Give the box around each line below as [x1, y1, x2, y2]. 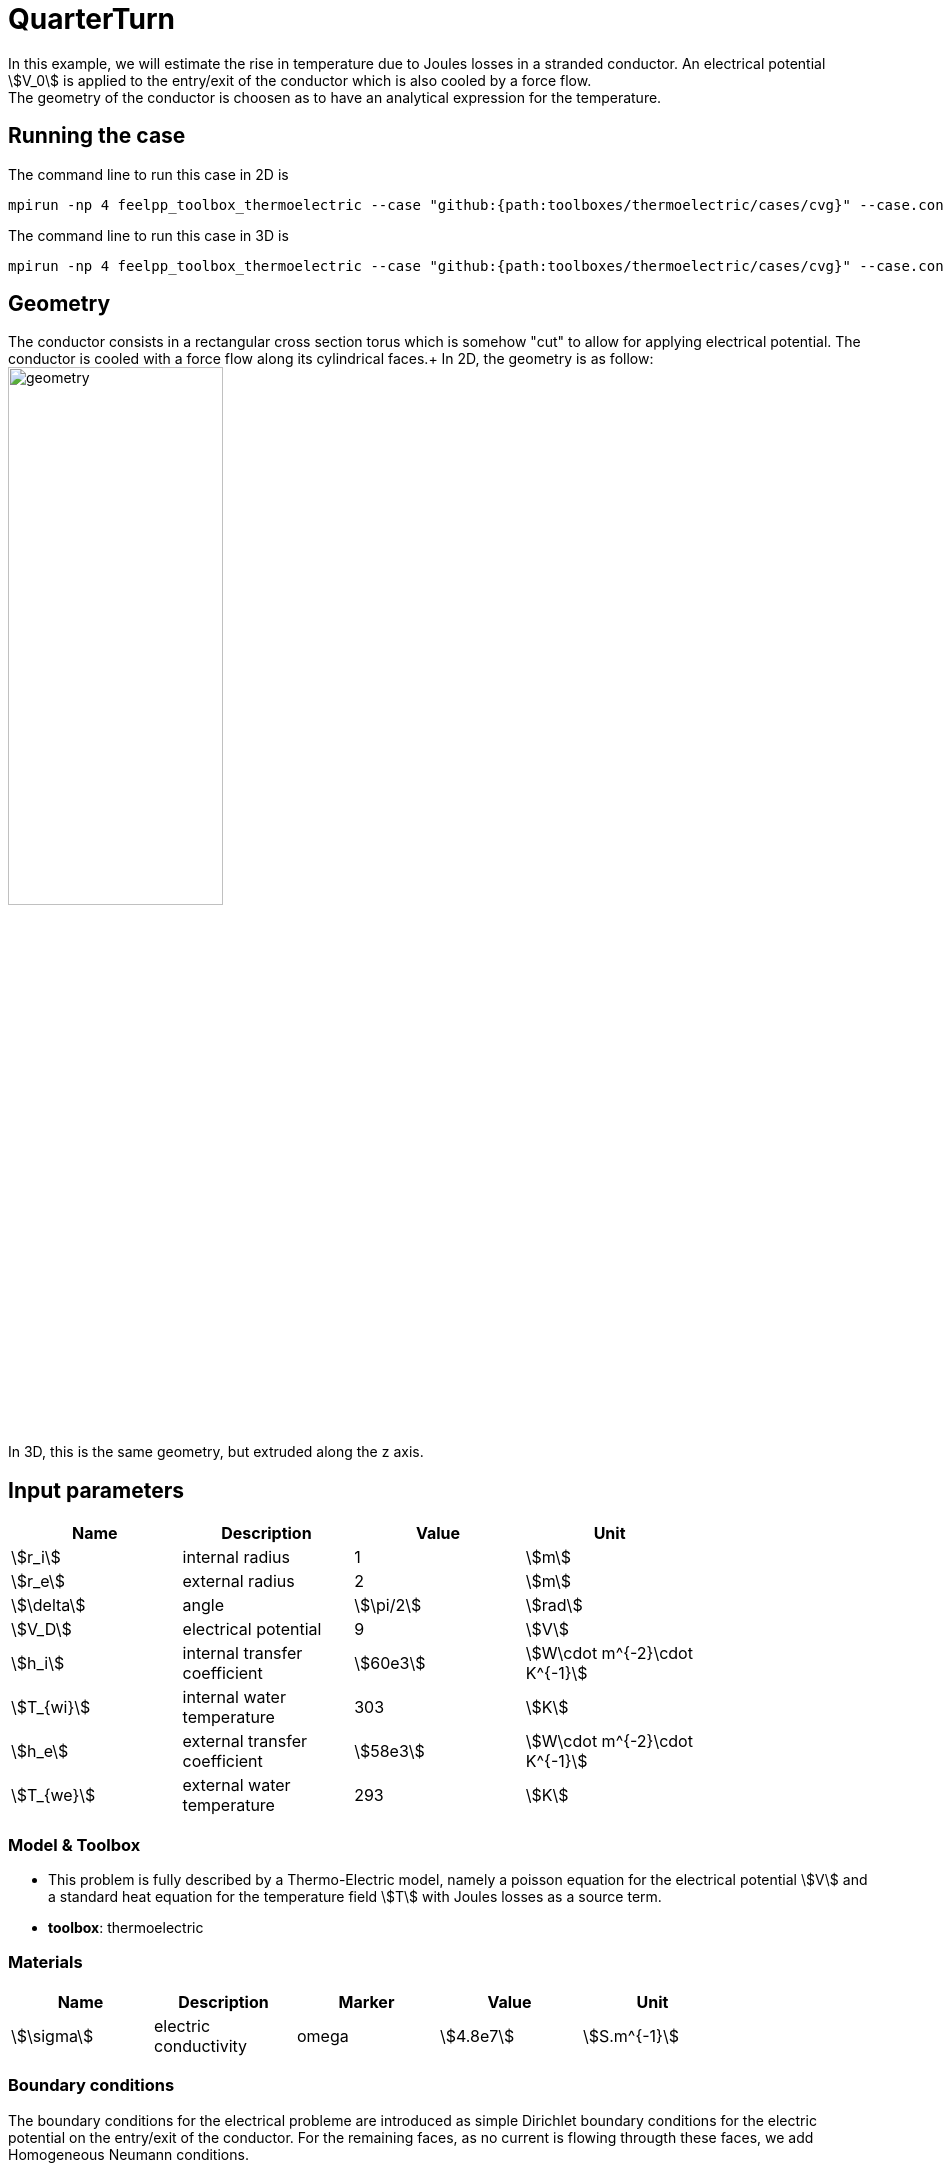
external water [182, 1775, 291, 1796]
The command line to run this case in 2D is [8, 165, 289, 183]
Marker [338, 1991, 395, 2012]
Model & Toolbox [8, 1834, 141, 1855]
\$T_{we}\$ [11, 1785, 96, 1806]
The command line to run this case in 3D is [8, 226, 289, 244]
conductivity [153, 2035, 248, 2056]
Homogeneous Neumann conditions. [8, 2145, 249, 2163]
